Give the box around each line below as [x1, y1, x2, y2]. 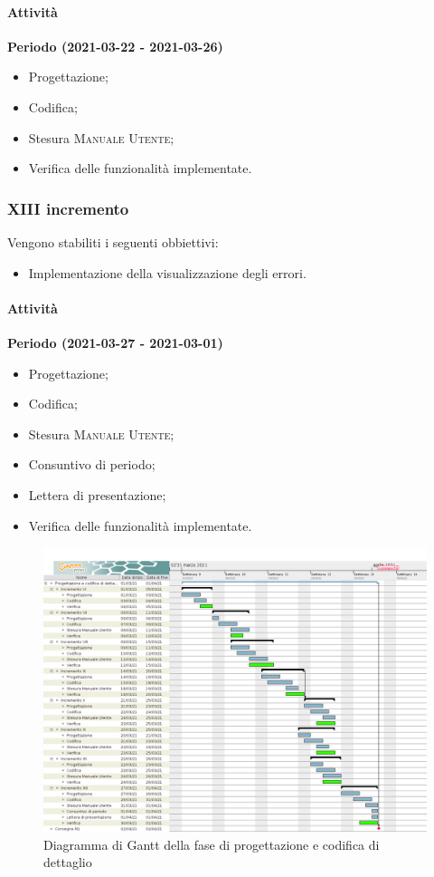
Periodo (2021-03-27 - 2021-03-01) [7, 332, 223, 352]
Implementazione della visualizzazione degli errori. [28, 263, 307, 282]
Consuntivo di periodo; [28, 455, 156, 474]
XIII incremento [7, 197, 129, 219]
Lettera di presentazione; [28, 485, 166, 504]
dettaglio [43, 853, 92, 872]
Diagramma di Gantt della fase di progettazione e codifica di [43, 834, 380, 853]
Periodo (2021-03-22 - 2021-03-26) [7, 36, 223, 55]
